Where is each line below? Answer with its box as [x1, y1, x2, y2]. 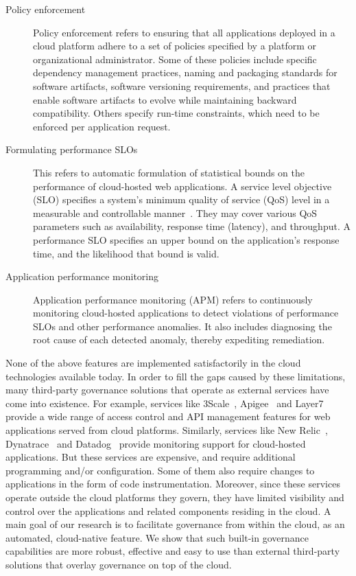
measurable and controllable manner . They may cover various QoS [33, 205, 318, 220]
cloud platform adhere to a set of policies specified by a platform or [33, 38, 316, 53]
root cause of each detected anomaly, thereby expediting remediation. [33, 332, 325, 347]
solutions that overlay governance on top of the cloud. [5, 557, 232, 571]
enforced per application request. [33, 119, 171, 133]
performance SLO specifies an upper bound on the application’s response [33, 232, 340, 246]
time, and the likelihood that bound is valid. [33, 246, 219, 260]
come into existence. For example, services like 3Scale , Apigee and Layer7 [5, 395, 324, 410]
